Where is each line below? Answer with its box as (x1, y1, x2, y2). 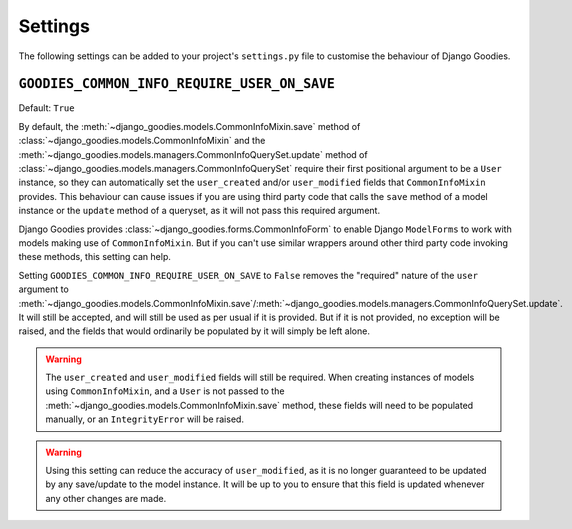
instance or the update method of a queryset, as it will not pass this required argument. (18, 205, 380, 217)
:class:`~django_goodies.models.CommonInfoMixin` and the (18, 135, 266, 147)
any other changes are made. (45, 492, 167, 504)
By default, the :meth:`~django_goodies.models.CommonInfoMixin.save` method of (18, 120, 361, 132)
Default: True (18, 102, 75, 114)
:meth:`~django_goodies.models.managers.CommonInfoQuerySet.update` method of (18, 148, 369, 160)
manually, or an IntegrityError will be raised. (45, 413, 245, 425)
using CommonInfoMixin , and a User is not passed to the (45, 385, 285, 397)
